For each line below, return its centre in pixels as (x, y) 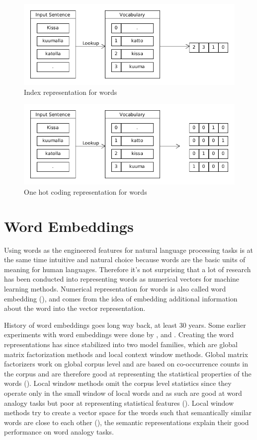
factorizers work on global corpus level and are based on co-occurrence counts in (126, 364)
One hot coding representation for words (86, 191)
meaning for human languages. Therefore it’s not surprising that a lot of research (128, 269)
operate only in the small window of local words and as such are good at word (123, 393)
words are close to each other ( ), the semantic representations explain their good (127, 422)
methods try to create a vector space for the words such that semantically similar (128, 412)
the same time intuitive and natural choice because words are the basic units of (125, 259)
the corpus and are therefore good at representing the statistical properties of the (128, 373)
